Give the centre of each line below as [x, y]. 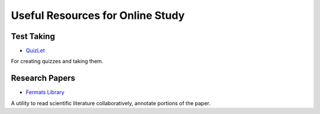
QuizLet [35, 51]
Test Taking [33, 36]
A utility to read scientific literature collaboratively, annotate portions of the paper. [111, 103]
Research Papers [43, 78]
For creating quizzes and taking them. [57, 61]
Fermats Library [45, 92]
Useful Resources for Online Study [98, 15]
